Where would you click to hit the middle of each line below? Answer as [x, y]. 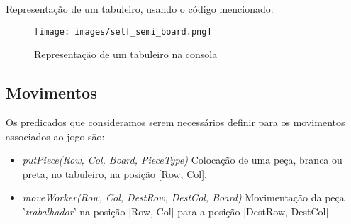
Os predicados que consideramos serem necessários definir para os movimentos [175, 122]
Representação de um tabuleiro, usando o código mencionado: [140, 9]
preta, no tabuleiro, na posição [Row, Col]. [115, 173]
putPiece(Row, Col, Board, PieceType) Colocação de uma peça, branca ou [182, 160]
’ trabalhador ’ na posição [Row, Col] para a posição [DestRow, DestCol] [175, 212]
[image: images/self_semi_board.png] [123, 32]
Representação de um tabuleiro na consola [126, 54]
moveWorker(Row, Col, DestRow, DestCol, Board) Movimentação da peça [183, 197]
